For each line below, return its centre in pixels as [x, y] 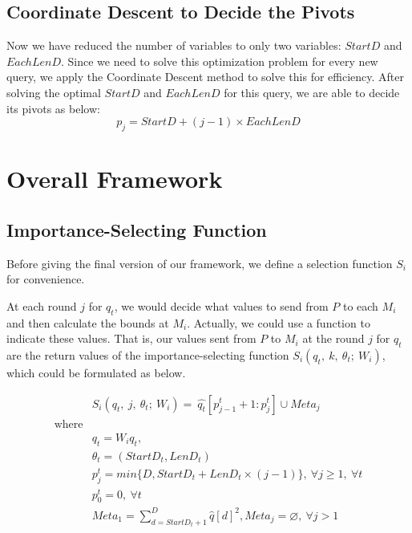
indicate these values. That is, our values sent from [131, 338]
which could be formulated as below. [96, 372]
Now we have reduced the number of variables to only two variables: [174, 45]
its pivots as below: [53, 108]
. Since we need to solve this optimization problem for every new [219, 61]
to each [360, 305]
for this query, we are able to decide [312, 92]
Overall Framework [115, 179]
